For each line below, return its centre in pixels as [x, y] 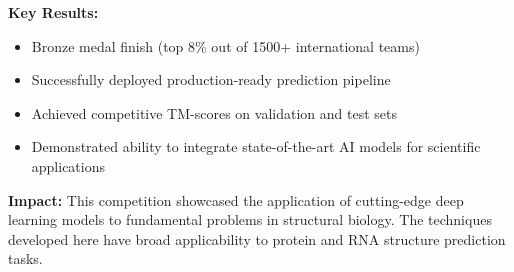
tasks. [25, 258]
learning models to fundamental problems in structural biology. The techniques [250, 219]
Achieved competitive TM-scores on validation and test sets [214, 112]
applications [68, 165]
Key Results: [53, 12]
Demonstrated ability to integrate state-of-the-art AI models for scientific [256, 146]
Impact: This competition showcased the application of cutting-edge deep [236, 199]
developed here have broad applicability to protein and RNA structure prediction [257, 238]
